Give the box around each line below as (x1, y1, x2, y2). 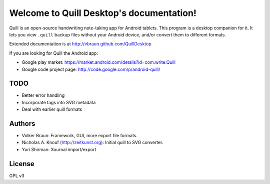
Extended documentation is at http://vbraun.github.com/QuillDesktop (9, 41, 152, 47)
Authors (9, 120, 35, 128)
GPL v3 (9, 173, 24, 179)
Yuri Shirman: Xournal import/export (21, 146, 96, 152)
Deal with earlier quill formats (21, 106, 82, 112)
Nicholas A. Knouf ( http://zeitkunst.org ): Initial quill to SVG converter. (21, 140, 163, 146)
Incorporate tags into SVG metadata (21, 99, 96, 105)
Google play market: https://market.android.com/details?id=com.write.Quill (21, 59, 176, 65)
